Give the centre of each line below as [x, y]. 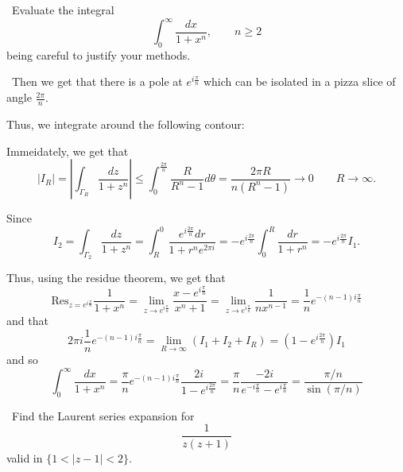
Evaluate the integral [63, 10]
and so [22, 359]
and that [27, 321]
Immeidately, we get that [68, 151]
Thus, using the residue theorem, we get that [116, 278]
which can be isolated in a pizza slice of [299, 81]
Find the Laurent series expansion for [103, 415]
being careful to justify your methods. [99, 54]
